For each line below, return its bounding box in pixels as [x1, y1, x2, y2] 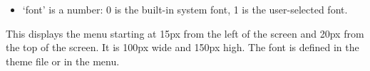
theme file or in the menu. [6, 53, 120, 68]
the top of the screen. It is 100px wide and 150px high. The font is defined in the [6, 40, 359, 55]
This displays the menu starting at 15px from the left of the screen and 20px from [6, 26, 364, 40]
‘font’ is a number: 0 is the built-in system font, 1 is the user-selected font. [22, 2, 348, 16]
